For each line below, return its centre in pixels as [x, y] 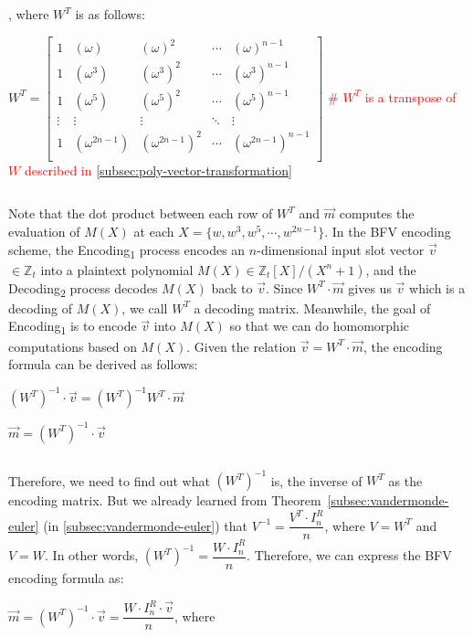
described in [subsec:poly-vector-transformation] [158, 170]
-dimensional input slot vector [341, 249]
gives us [370, 287]
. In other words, [92, 555]
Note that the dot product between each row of [141, 213]
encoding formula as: [66, 577]
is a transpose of [410, 96]
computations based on [73, 346]
